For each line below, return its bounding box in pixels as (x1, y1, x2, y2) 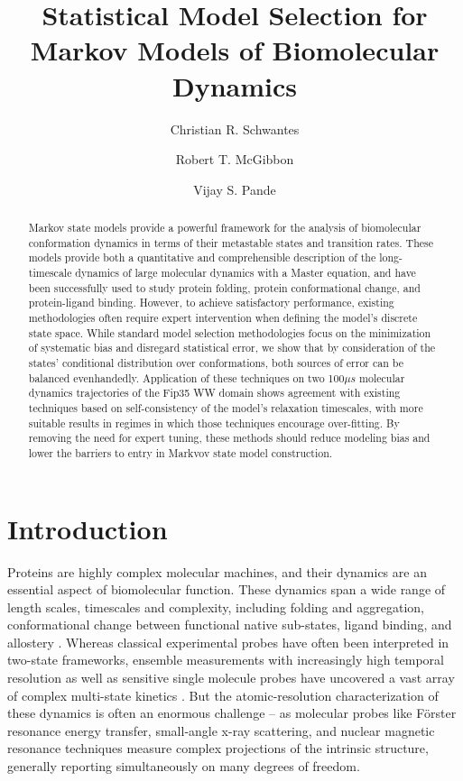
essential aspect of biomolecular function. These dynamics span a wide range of (7, 580, 446, 599)
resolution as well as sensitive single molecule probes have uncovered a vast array (7, 668, 455, 687)
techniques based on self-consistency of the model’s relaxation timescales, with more (28, 400, 423, 415)
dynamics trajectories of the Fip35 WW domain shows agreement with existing (28, 385, 401, 400)
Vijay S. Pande (193, 179, 276, 198)
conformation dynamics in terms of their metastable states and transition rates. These (28, 234, 434, 250)
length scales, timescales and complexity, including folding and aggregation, (7, 597, 424, 616)
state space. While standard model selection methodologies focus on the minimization (28, 325, 431, 340)
